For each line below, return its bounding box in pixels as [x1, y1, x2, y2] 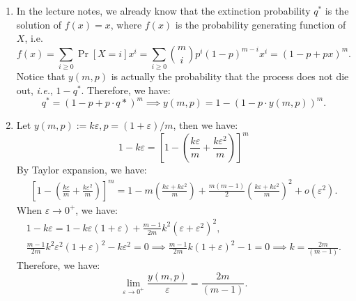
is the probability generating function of [175, 17, 346, 31]
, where [110, 17, 142, 31]
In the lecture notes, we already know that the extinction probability [16, 3, 311, 17]
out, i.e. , [16, 82, 53, 97]
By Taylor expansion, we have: [16, 162, 147, 177]
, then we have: [173, 118, 238, 132]
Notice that [16, 69, 65, 84]
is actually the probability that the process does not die [111, 69, 349, 84]
